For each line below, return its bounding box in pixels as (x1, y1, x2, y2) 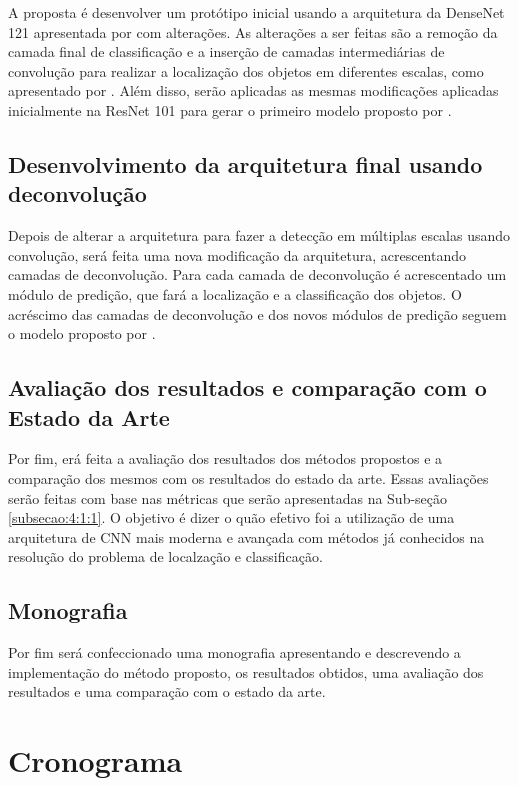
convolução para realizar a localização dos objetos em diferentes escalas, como (8, 60, 484, 81)
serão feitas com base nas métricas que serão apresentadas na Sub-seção (8, 487, 448, 508)
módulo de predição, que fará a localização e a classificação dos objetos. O (8, 283, 462, 304)
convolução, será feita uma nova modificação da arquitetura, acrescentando (8, 244, 467, 265)
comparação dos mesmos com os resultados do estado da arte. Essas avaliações (8, 467, 489, 488)
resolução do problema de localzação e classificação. (8, 546, 323, 567)
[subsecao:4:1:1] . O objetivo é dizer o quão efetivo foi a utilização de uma (8, 507, 455, 528)
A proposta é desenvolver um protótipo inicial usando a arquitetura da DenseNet (8, 2, 505, 22)
